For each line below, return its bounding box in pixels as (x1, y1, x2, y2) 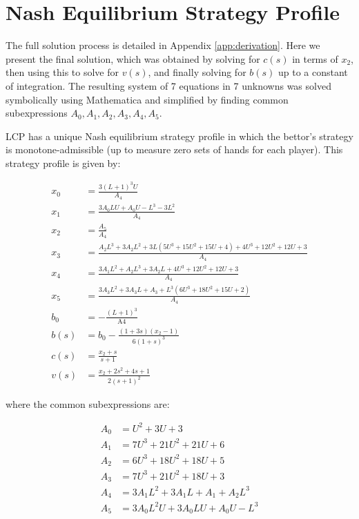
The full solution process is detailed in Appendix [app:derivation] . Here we (6, 38, 320, 52)
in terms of (292, 51, 338, 66)
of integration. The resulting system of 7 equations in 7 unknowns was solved (6, 78, 331, 92)
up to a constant (278, 65, 348, 79)
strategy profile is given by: (6, 155, 121, 170)
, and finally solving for (148, 65, 246, 79)
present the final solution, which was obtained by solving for (6, 51, 260, 66)
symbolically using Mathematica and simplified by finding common (6, 92, 289, 106)
